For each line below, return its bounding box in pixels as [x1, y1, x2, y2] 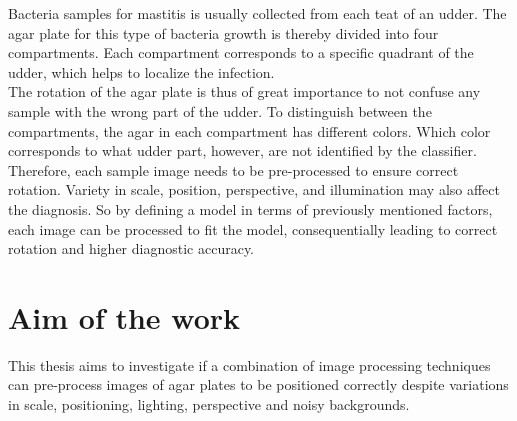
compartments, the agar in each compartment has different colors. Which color [8, 120, 491, 141]
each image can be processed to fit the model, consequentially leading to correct [8, 218, 498, 239]
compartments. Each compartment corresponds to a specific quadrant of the [8, 42, 474, 63]
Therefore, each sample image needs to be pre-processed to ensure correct [8, 159, 459, 180]
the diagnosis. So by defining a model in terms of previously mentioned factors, [8, 198, 493, 219]
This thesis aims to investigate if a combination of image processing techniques [8, 354, 491, 375]
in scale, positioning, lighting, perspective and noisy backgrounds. [8, 394, 410, 415]
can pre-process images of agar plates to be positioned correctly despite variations [8, 374, 509, 395]
